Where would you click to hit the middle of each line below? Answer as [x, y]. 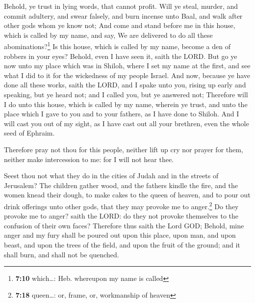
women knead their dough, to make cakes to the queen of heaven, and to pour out [127, 195]
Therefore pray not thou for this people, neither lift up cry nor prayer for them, [124, 149]
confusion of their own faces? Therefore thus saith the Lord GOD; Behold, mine [124, 225]
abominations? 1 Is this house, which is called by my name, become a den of [117, 46]
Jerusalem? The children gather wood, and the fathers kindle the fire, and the [121, 185]
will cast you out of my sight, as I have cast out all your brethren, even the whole [127, 123]
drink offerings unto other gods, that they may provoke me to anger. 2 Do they [121, 205]
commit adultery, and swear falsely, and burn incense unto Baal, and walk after [123, 15]
